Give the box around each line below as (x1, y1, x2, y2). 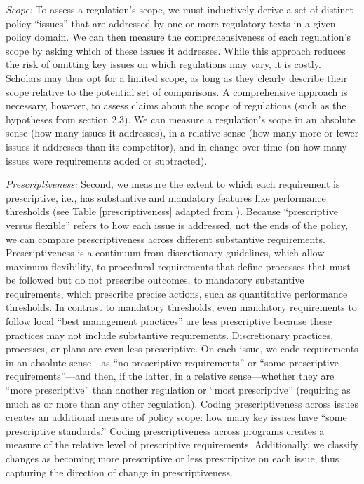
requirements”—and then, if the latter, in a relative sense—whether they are (6, 368, 335, 383)
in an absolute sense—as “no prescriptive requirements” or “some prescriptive (6, 354, 339, 369)
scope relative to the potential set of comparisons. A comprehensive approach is (6, 84, 348, 99)
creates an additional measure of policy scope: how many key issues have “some (6, 410, 347, 424)
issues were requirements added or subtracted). (6, 153, 208, 167)
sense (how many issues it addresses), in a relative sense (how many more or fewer (6, 125, 359, 140)
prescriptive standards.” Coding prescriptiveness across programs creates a (6, 423, 325, 438)
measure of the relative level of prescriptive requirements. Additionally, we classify (6, 437, 358, 452)
